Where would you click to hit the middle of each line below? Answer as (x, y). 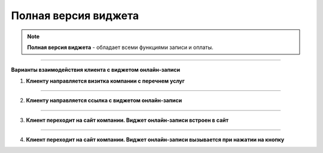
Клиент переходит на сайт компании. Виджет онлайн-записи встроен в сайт (127, 120)
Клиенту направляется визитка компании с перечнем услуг (105, 81)
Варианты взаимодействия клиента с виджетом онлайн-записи (96, 70)
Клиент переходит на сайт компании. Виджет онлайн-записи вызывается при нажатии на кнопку (155, 139)
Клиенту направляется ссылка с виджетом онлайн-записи (104, 100)
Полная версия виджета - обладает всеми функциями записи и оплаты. (120, 47)
